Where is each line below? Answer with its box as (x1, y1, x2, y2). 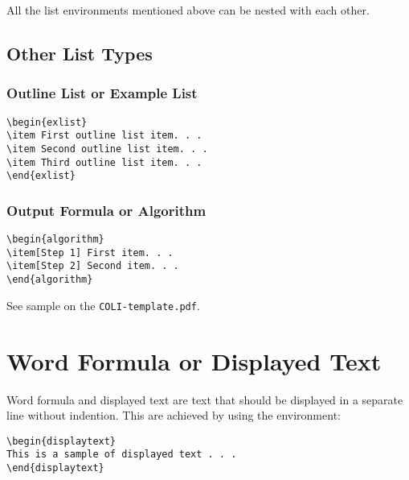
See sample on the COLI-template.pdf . (6, 296, 200, 313)
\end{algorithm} (6, 274, 93, 286)
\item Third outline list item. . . (6, 156, 202, 168)
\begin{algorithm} (6, 234, 104, 246)
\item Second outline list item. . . (6, 143, 208, 155)
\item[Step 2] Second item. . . (6, 260, 179, 272)
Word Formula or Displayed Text (6, 344, 382, 377)
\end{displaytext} (6, 462, 104, 474)
